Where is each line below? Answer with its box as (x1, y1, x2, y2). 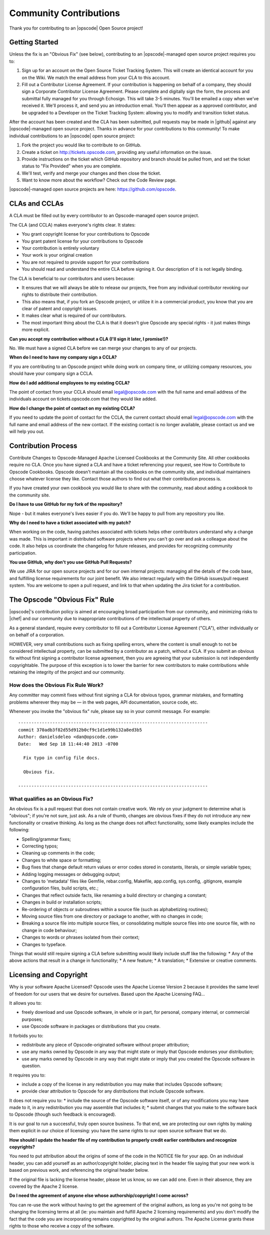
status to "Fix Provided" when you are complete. (21, 163, 122, 169)
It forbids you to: (9, 1032, 43, 1038)
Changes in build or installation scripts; (21, 899, 102, 905)
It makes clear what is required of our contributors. (21, 312, 127, 318)
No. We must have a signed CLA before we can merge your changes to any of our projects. (9, 345, 197, 351)
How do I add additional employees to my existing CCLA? (9, 380, 130, 386)
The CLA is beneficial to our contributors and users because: (9, 275, 135, 281)
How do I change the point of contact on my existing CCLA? (9, 405, 135, 411)
